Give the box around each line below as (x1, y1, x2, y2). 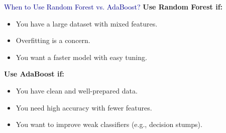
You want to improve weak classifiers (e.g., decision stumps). (16, 119, 202, 129)
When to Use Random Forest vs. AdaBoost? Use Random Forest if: (4, 1, 223, 11)
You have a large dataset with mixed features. (16, 18, 158, 28)
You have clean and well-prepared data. (16, 85, 138, 95)
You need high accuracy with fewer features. (16, 102, 152, 112)
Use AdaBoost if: (4, 68, 64, 79)
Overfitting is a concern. (16, 35, 90, 45)
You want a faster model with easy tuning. (16, 51, 147, 62)
